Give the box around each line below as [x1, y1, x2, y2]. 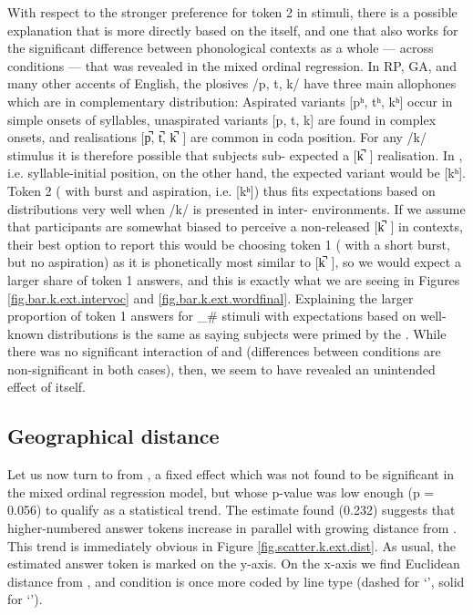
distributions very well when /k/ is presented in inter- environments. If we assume [7, 199, 466, 218]
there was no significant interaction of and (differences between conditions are [7, 342, 441, 361]
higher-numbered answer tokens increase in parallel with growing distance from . [7, 518, 457, 538]
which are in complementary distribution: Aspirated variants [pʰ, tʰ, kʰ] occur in [7, 91, 453, 110]
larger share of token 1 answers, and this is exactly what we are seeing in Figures [7, 270, 460, 289]
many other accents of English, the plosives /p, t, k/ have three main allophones [7, 74, 457, 93]
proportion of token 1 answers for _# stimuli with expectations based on [7, 306, 416, 325]
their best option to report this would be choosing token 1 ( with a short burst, [7, 234, 450, 253]
